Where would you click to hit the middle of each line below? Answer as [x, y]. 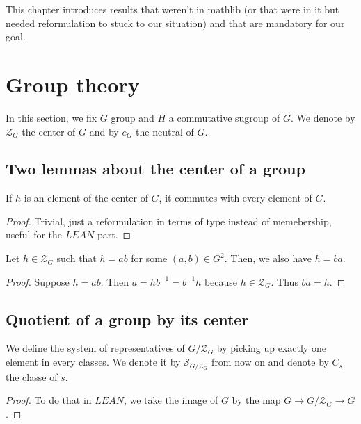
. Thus [284, 281]
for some [149, 258]
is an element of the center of [86, 198]
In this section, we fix [51, 117]
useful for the [34, 235]
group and [133, 117]
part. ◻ [114, 235]
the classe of [32, 376]
